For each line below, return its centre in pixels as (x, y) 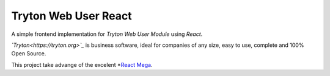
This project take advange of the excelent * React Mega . (82, 64)
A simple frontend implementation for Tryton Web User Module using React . (107, 34)
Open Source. (29, 54)
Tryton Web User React (71, 16)
